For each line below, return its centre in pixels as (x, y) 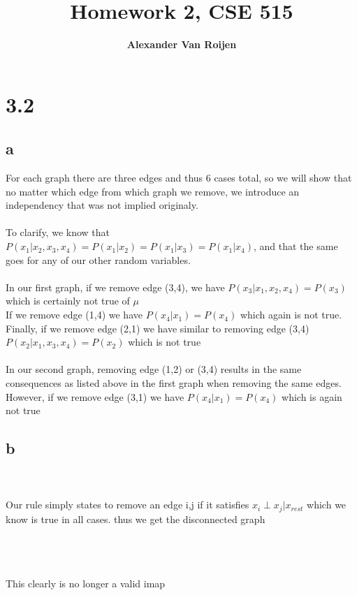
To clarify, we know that (58, 232)
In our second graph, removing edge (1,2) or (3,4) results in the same (154, 369)
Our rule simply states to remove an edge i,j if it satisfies (127, 505)
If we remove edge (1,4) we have (74, 315)
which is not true (165, 342)
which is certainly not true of (68, 301)
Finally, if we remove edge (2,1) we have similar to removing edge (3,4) (158, 328)
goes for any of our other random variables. (98, 259)
